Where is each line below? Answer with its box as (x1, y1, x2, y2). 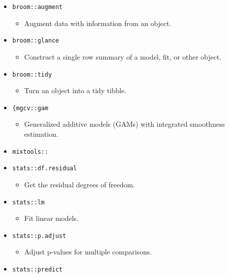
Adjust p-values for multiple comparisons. (24, 246, 152, 257)
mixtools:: (12, 148, 48, 155)
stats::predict (12, 266, 63, 273)
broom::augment (12, 4, 63, 11)
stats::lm (12, 198, 45, 206)
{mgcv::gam (12, 104, 48, 112)
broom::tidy (12, 71, 52, 78)
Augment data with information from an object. (24, 18, 171, 28)
